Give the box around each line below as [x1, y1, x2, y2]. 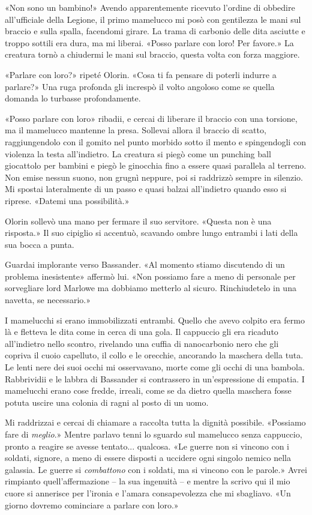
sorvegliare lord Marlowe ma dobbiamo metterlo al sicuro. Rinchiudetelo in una [5, 282, 296, 294]
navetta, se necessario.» [5, 294, 91, 306]
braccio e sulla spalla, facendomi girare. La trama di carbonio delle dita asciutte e [5, 25, 305, 37]
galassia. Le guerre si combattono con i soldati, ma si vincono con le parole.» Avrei [5, 463, 307, 475]
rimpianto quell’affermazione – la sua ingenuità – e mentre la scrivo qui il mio [5, 475, 290, 487]
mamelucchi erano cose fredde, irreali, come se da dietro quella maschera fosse [5, 384, 292, 397]
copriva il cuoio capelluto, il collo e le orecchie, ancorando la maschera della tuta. [5, 349, 304, 361]
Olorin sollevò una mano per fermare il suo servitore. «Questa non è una [5, 214, 272, 227]
